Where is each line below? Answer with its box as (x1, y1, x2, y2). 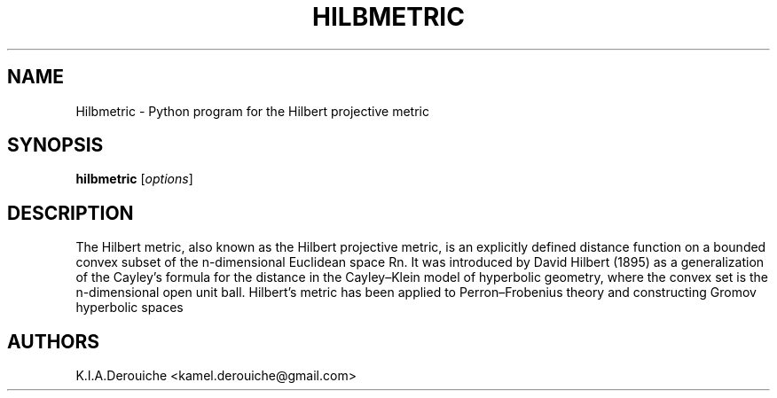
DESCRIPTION (7, 201, 134, 224)
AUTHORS (7, 330, 100, 353)
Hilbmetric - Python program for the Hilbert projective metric (75, 103, 429, 119)
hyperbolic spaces (75, 300, 184, 316)
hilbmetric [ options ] (75, 171, 193, 187)
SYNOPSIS (7, 134, 104, 157)
